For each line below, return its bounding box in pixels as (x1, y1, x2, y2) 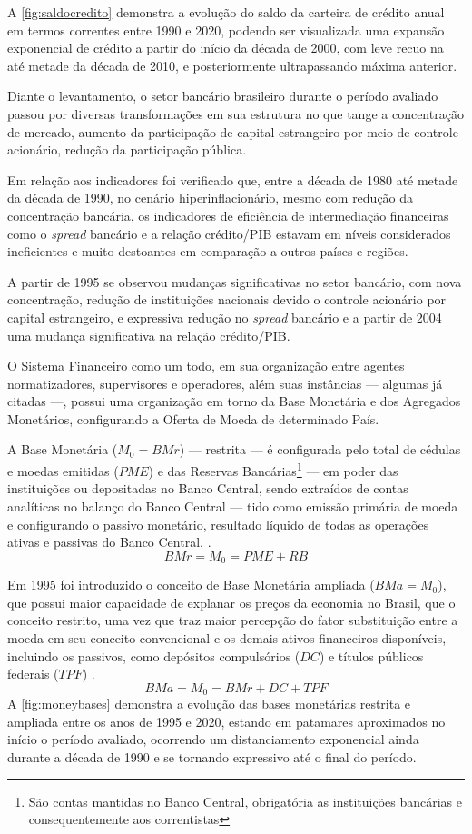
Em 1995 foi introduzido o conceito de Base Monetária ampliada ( (7, 575, 375, 594)
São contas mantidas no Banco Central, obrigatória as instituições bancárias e (28, 791, 462, 810)
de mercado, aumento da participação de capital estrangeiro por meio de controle (7, 122, 458, 141)
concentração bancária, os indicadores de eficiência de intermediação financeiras (7, 205, 449, 224)
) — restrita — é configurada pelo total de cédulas (179, 440, 461, 459)
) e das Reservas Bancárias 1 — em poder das (148, 459, 398, 480)
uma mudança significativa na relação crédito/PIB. (7, 325, 290, 344)
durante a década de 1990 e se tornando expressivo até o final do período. (7, 747, 417, 766)
